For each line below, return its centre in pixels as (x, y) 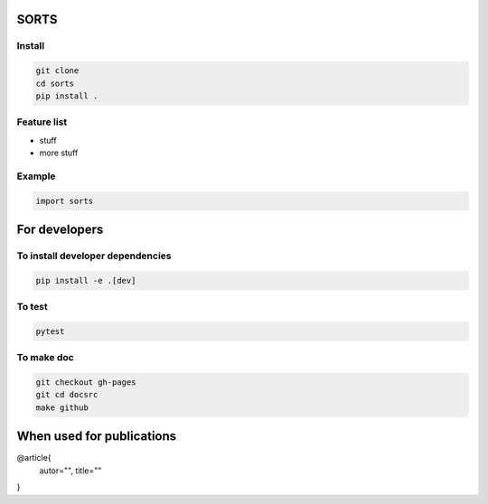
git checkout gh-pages (86, 383)
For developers (60, 230)
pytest (50, 331)
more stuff (59, 153)
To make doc (45, 358)
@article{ (34, 458)
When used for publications (97, 437)
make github (62, 407)
